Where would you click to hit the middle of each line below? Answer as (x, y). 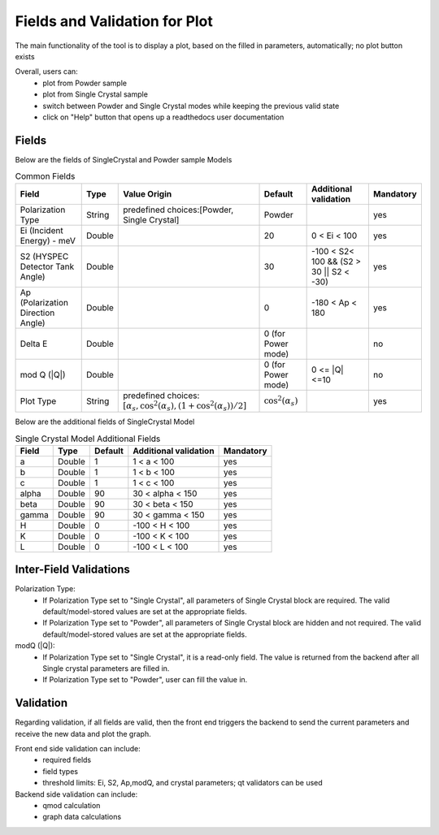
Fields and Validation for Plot (114, 21)
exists (25, 56)
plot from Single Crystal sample (95, 94)
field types (61, 771)
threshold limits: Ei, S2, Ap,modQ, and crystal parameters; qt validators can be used (183, 783)
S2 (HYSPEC (44, 256)
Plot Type (38, 400)
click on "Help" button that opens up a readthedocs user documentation (163, 117)
